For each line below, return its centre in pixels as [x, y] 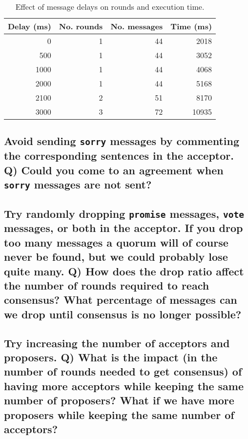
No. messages [137, 26]
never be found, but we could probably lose [116, 257]
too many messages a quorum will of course [116, 242]
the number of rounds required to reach [107, 285]
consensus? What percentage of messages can [121, 300]
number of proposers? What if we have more [119, 400]
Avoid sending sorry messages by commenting [122, 141]
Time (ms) [191, 26]
